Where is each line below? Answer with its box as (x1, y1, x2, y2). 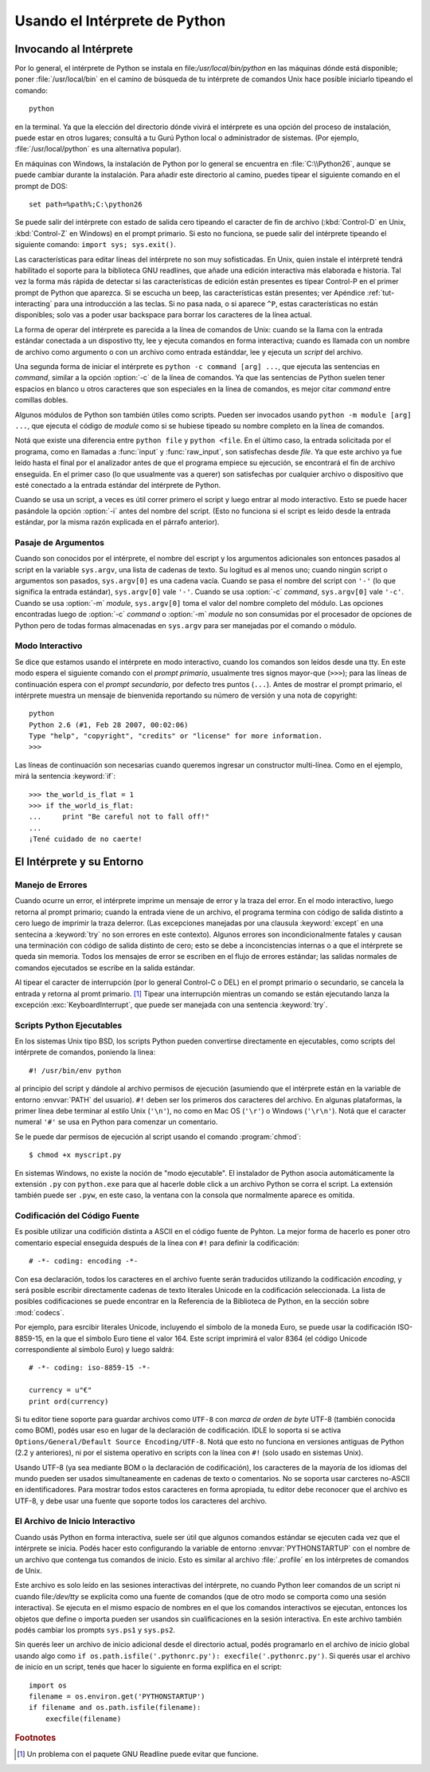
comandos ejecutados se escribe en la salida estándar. (14, 963, 195, 972)
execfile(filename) (45, 1714, 122, 1723)
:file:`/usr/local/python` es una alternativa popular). (14, 144, 182, 154)
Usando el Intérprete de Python (14, 12, 226, 29)
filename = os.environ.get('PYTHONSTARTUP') (29, 1691, 206, 1701)
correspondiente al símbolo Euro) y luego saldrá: (14, 1344, 174, 1354)
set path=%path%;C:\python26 (29, 199, 143, 209)
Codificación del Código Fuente (14, 1210, 139, 1221)
